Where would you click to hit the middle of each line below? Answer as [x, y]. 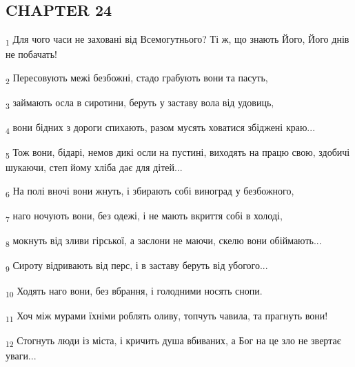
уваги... [21, 355]
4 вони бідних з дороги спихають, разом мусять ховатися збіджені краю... [161, 128]
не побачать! [31, 54]
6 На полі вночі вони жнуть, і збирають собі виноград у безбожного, [150, 191]
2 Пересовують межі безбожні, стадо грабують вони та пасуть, [137, 78]
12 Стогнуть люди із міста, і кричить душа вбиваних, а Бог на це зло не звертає [173, 341]
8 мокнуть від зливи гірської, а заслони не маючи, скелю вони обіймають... [164, 241]
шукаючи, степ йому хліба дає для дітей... [94, 167]
